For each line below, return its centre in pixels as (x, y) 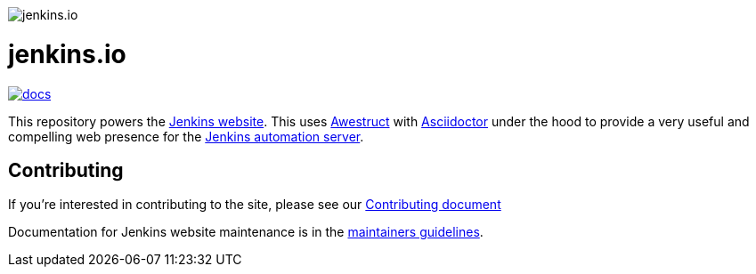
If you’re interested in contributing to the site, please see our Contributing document (255, 205)
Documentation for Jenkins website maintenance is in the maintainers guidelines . (246, 232)
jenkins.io (67, 54)
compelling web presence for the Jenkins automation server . (186, 136)
